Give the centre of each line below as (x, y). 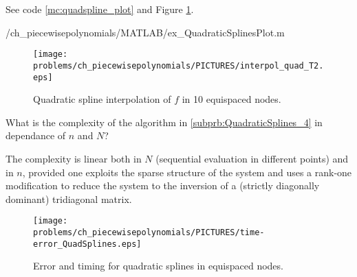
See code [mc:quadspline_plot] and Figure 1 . (100, 9)
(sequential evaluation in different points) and (252, 158)
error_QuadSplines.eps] (87, 244)
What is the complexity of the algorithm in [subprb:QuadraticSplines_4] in (164, 122)
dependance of (36, 135)
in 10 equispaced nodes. (231, 99)
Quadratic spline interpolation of (102, 99)
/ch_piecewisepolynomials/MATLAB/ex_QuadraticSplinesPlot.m (145, 32)
